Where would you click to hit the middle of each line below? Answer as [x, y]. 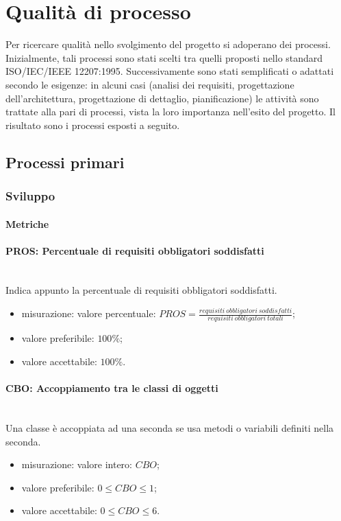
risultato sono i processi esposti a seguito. [93, 125]
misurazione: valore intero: [77, 464]
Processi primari [65, 162]
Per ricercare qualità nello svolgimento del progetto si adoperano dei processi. [168, 44]
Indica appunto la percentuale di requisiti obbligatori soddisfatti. [141, 290]
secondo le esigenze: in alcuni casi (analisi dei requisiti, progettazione [150, 84]
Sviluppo [30, 195]
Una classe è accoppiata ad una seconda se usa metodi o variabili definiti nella [170, 427]
